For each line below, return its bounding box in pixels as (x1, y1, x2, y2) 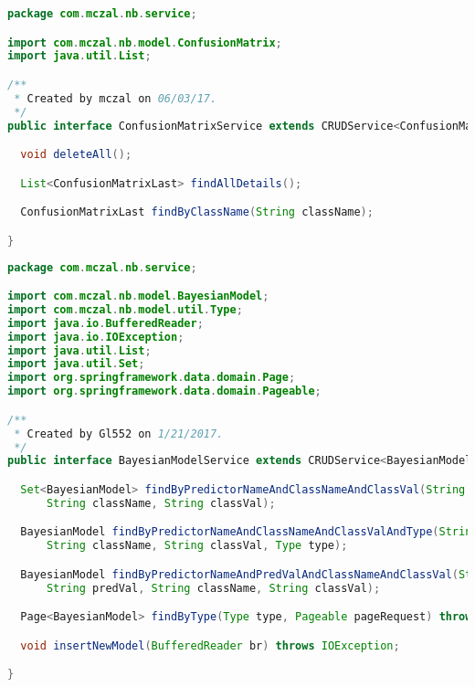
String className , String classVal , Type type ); (46, 539, 348, 553)
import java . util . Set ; (7, 357, 145, 371)
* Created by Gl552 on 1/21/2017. (14, 427, 224, 440)
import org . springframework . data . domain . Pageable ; (7, 385, 322, 398)
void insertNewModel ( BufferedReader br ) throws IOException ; (20, 639, 400, 652)
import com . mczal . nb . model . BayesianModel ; (7, 290, 269, 303)
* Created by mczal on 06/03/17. (14, 91, 217, 105)
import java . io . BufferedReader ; (7, 316, 204, 330)
